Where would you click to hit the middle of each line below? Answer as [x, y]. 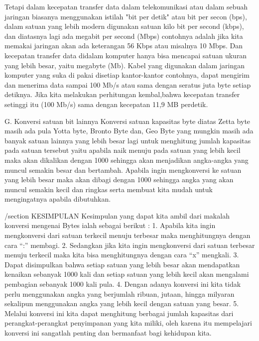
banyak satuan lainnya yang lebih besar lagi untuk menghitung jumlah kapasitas [128, 140]
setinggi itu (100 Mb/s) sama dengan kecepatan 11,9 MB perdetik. [106, 104]
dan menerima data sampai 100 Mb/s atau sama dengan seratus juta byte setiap [128, 84]
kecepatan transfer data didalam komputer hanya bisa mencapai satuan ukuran [126, 55]
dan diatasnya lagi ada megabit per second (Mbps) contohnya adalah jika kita [124, 36]
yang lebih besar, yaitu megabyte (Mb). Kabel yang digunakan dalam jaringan [125, 65]
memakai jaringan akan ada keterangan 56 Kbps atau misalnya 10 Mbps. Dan [124, 46]
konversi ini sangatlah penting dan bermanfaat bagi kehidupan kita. [108, 333]
